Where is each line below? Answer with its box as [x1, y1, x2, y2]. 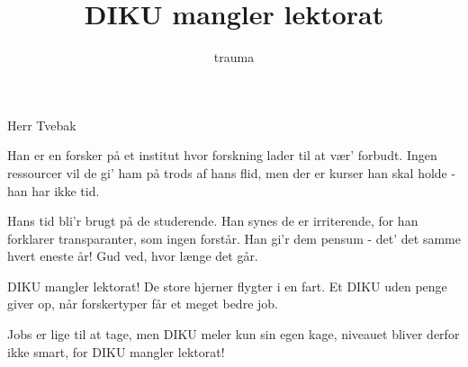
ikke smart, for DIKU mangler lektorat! [7, 342, 225, 361]
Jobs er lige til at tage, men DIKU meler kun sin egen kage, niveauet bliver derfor [7, 325, 460, 344]
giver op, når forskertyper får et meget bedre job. [7, 294, 278, 313]
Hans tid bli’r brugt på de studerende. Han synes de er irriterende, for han [7, 211, 418, 230]
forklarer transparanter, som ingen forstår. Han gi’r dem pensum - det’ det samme [7, 228, 461, 247]
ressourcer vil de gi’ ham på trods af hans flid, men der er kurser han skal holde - [7, 163, 456, 182]
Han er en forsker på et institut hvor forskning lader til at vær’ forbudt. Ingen [7, 146, 437, 165]
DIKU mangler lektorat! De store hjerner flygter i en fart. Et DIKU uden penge [7, 276, 447, 295]
